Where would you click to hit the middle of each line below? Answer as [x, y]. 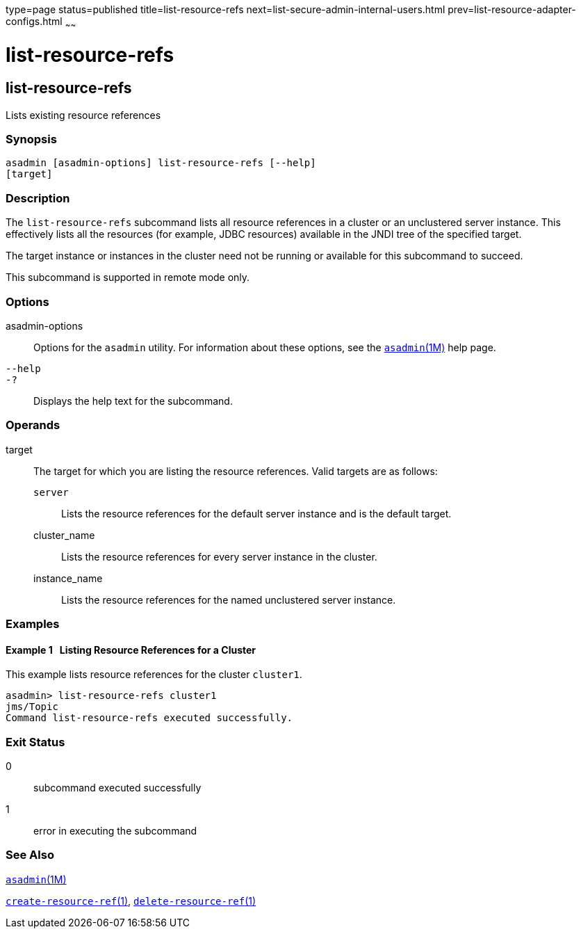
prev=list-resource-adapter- [512, 9]
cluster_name [64, 535]
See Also [30, 855]
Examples [33, 624]
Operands [33, 425]
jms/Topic [32, 707]
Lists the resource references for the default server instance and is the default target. [256, 513]
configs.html [34, 21]
